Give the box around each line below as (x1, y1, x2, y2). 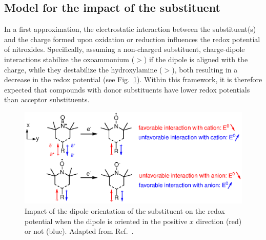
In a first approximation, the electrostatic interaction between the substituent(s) (4, 24, 256, 34)
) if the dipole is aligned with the (144, 53, 248, 64)
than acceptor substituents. (4, 94, 90, 105)
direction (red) (196, 215, 242, 226)
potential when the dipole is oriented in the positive (25, 215, 188, 226)
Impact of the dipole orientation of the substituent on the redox (25, 206, 225, 216)
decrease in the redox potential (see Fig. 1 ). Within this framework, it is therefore (4, 74, 262, 85)
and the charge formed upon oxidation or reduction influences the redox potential (4, 33, 260, 44)
